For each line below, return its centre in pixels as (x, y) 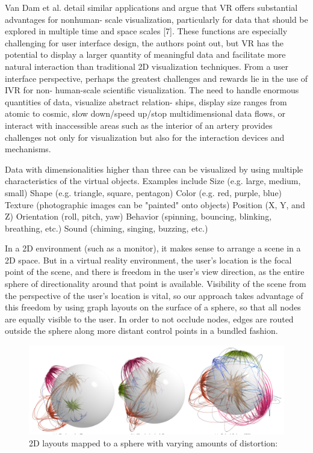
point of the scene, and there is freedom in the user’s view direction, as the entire (155, 272)
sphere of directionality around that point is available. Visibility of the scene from (156, 284)
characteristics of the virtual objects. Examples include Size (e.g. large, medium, (153, 181)
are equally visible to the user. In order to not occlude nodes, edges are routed (149, 319)
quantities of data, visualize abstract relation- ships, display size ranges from (146, 101)
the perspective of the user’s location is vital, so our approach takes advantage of (154, 295)
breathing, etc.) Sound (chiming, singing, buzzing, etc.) (107, 228)
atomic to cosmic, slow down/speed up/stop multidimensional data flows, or (145, 113)
